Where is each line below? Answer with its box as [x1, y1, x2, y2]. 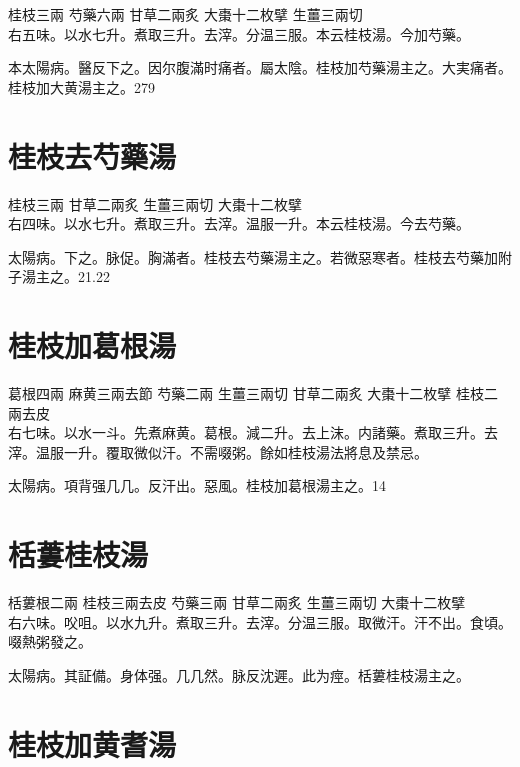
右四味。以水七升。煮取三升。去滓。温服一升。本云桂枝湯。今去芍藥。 [8, 213, 470, 234]
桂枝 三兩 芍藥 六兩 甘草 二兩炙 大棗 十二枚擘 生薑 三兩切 [8, 4, 363, 24]
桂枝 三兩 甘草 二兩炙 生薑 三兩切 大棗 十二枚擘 [8, 193, 303, 214]
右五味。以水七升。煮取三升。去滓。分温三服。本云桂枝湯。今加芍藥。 [8, 23, 470, 44]
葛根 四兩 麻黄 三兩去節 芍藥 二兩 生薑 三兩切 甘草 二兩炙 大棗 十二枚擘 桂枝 [8, 383, 485, 403]
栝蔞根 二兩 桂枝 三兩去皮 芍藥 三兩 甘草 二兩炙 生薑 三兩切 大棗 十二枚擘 [8, 592, 466, 613]
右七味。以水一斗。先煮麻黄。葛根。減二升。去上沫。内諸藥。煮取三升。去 [8, 422, 498, 443]
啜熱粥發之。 [8, 631, 92, 652]
